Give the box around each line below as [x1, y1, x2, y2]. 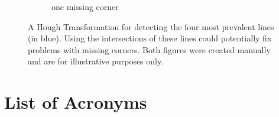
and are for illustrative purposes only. [28, 55, 164, 67]
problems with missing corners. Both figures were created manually [28, 43, 271, 56]
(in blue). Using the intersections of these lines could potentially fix [28, 32, 272, 44]
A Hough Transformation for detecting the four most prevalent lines [28, 20, 274, 32]
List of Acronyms [4, 90, 147, 114]
